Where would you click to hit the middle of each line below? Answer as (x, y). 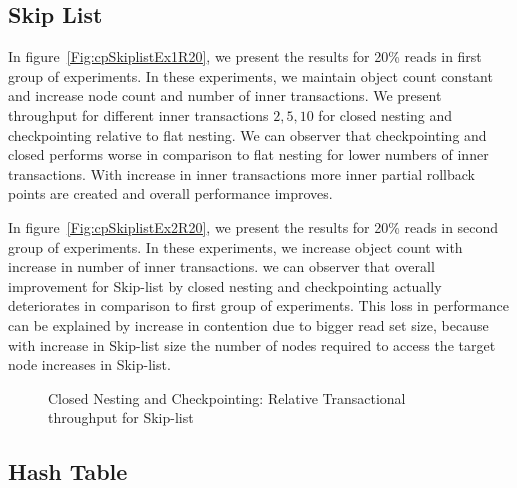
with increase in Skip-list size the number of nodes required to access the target (252, 344)
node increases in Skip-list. (89, 364)
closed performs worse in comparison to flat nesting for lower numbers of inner (248, 154)
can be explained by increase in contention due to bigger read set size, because (248, 324)
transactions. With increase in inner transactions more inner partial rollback (242, 173)
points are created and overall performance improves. (170, 193)
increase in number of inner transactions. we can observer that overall (221, 266)
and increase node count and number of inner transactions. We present (225, 95)
